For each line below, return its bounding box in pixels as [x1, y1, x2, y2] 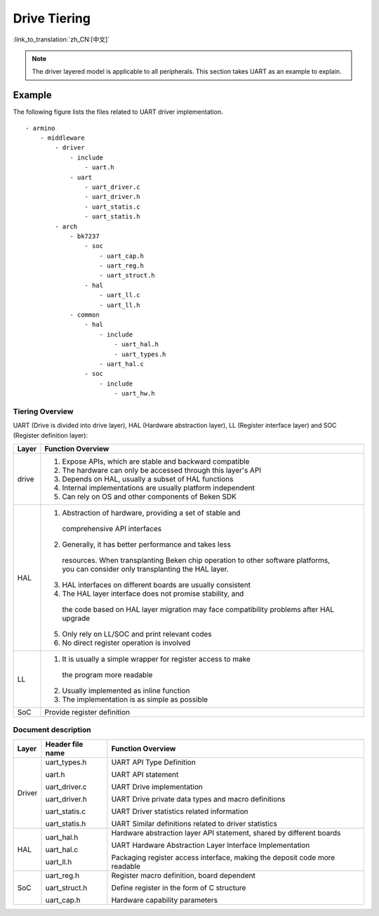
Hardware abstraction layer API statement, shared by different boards [111, 827, 341, 837]
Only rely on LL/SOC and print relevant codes [62, 629, 212, 639]
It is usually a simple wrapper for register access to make [62, 654, 251, 664]
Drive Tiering [13, 11, 91, 26]
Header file [45, 739, 84, 749]
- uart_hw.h [114, 390, 156, 398]
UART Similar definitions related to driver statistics [111, 818, 277, 828]
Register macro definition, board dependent [111, 870, 255, 880]
